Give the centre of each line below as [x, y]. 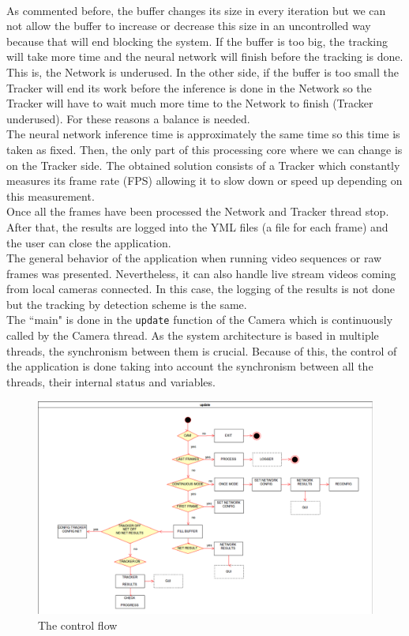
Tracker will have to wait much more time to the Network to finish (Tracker [190, 103]
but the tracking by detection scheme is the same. [127, 304]
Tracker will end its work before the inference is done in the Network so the [189, 87]
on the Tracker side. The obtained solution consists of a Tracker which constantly [203, 165]
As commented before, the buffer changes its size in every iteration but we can [196, 10]
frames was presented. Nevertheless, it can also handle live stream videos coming [201, 273]
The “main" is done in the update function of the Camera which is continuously [200, 320]
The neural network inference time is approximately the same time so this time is [203, 134]
